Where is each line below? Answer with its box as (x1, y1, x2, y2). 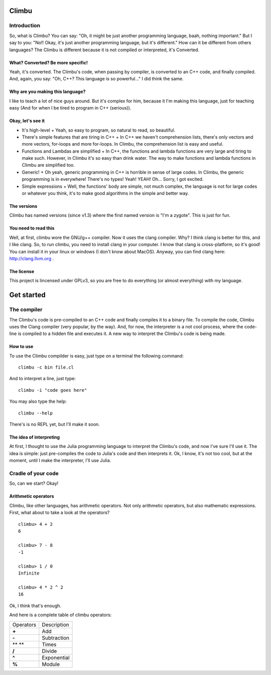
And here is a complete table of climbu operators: (9, 612, 112, 618)
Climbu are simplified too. (22, 162, 75, 168)
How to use (9, 344, 34, 350)
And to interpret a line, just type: (9, 376, 76, 382)
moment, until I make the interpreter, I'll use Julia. (9, 458, 111, 464)
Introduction (9, 22, 40, 29)
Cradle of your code (9, 470, 59, 477)
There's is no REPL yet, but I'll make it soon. (9, 421, 100, 427)
